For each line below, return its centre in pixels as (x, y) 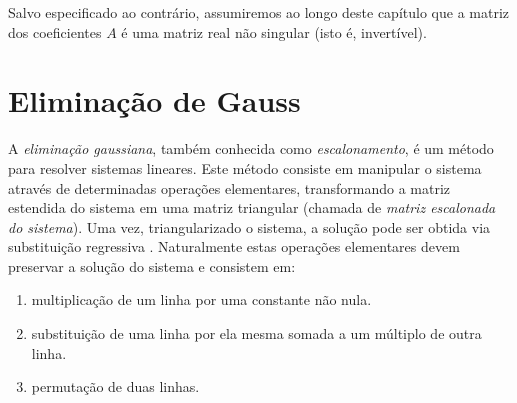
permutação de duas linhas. (115, 386)
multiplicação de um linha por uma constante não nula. (201, 299)
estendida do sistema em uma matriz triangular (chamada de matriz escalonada (252, 207)
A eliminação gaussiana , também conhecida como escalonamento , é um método (251, 148)
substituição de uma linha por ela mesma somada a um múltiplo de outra (256, 333)
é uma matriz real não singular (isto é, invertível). (274, 31)
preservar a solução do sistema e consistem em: (152, 265)
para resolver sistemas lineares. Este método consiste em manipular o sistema (245, 167)
